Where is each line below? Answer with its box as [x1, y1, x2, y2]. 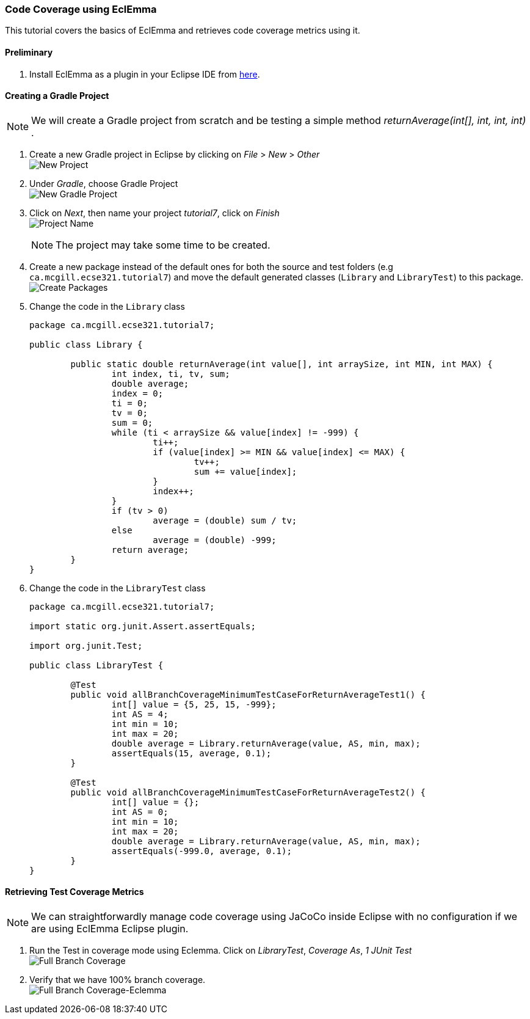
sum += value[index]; [194, 466, 297, 477]
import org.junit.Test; [29, 640, 143, 651]
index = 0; [111, 388, 164, 398]
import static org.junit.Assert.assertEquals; [29, 621, 256, 631]
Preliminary [5, 46, 53, 57]
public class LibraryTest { [29, 660, 164, 670]
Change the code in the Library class [29, 301, 185, 312]
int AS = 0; [111, 806, 169, 817]
